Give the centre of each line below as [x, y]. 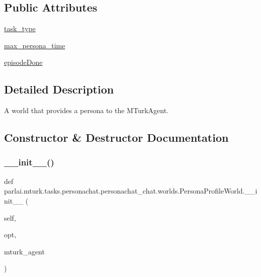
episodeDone [23, 62]
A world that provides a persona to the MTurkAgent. [86, 110]
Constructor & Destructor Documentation [116, 137]
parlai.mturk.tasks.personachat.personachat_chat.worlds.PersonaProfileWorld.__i [131, 191]
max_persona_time [35, 45]
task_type [20, 28]
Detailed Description [59, 89]
